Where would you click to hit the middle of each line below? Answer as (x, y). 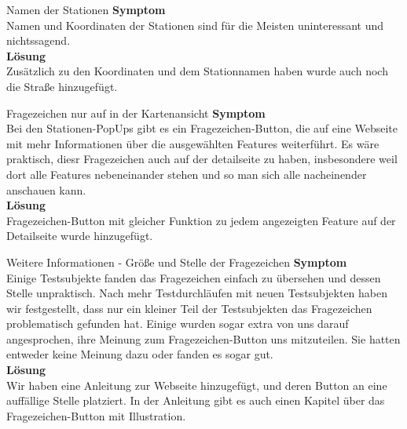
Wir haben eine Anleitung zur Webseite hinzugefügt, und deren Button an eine (197, 385)
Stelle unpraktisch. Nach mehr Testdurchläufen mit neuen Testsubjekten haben (197, 293)
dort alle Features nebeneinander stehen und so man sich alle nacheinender (187, 174)
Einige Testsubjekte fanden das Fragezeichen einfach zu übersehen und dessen (194, 277)
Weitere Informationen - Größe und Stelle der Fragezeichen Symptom (177, 262)
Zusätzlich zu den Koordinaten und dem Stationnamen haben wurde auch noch (197, 71)
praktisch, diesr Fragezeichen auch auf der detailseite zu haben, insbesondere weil (202, 159)
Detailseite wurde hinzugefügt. (80, 236)
